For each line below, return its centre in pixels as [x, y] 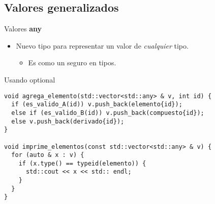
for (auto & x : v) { [48, 155]
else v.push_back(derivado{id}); [68, 121]
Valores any [23, 29]
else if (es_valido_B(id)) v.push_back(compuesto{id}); [108, 113]
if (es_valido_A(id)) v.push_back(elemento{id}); [97, 105]
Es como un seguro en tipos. [72, 63]
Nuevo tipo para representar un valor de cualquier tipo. [102, 45]
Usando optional [30, 79]
